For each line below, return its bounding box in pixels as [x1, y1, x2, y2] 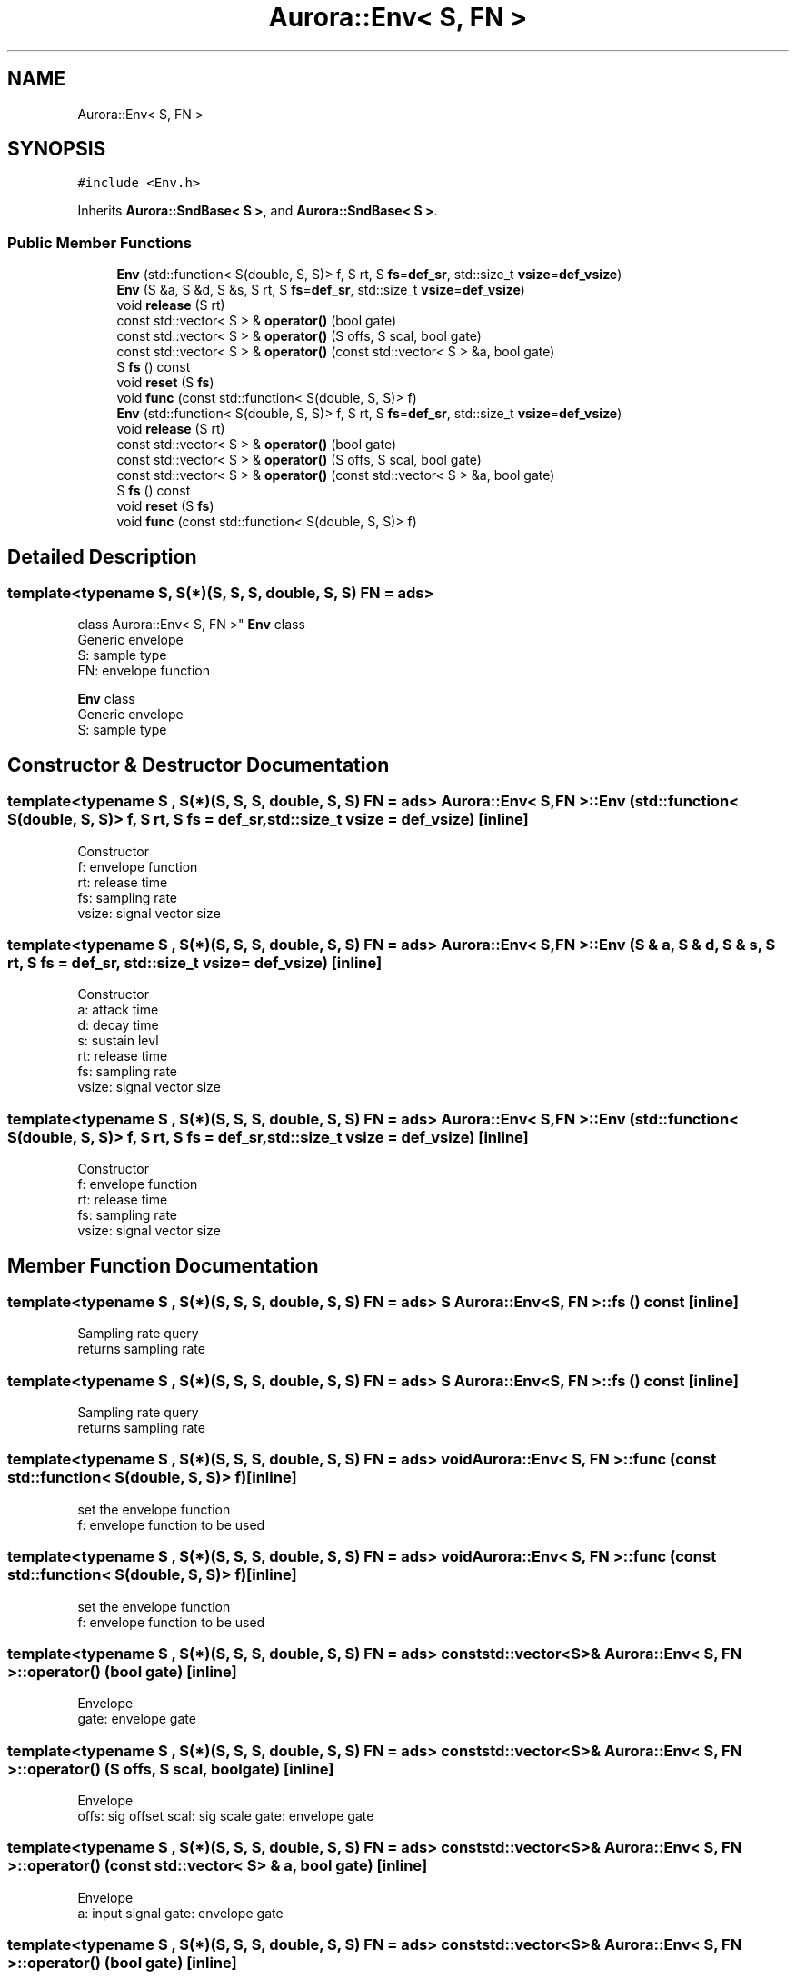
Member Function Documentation [7, 1254, 319, 1277]
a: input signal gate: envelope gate [77, 1904, 284, 1921]
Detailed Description [7, 545, 197, 568]
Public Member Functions [7, 233, 192, 252]
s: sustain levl [77, 1033, 159, 1049]
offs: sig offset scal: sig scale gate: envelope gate [77, 1808, 374, 1824]
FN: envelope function [77, 663, 210, 679]
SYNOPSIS [7, 137, 106, 161]
